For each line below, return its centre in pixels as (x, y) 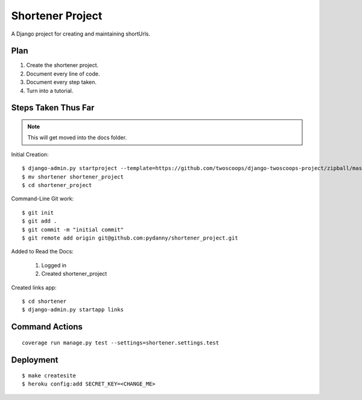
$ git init (38, 212)
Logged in (54, 265)
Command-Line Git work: (43, 198)
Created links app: (34, 287)
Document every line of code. (63, 74)
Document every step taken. (61, 82)
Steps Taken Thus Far (53, 108)
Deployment (35, 360)
